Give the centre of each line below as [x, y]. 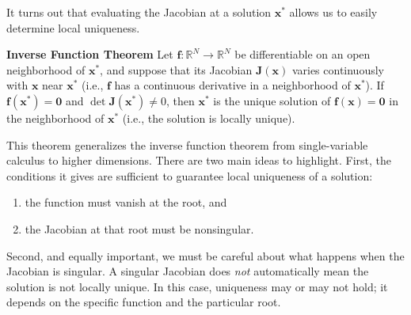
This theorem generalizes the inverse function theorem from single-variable [187, 144]
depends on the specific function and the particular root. [144, 302]
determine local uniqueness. [73, 27]
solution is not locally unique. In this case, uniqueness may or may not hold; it [197, 286]
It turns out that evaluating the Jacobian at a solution [139, 12]
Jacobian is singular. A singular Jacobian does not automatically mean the [188, 271]
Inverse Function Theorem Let [90, 54]
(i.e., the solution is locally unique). [209, 118]
